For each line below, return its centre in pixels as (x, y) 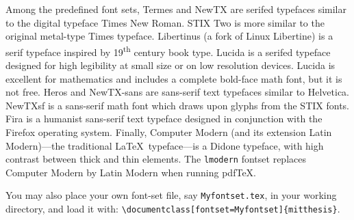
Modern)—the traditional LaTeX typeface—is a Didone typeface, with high (165, 145)
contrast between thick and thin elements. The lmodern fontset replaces (156, 159)
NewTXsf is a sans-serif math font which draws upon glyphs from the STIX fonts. (177, 105)
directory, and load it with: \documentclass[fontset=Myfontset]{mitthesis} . (173, 209)
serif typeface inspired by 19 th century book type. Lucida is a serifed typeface (168, 51)
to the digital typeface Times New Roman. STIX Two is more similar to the (165, 22)
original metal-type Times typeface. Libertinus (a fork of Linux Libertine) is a (169, 36)
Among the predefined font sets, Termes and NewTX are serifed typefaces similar (176, 9)
